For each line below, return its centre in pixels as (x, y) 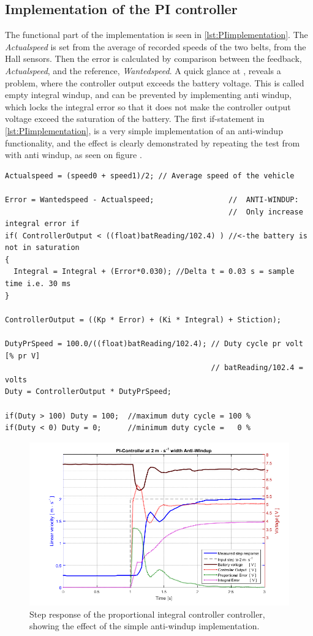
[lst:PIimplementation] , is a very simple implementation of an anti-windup (144, 130)
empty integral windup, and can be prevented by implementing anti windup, (148, 95)
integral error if (42, 224)
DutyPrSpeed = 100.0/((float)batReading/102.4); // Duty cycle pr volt (154, 344)
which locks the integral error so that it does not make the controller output (148, 106)
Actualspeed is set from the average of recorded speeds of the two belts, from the (156, 46)
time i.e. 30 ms (38, 284)
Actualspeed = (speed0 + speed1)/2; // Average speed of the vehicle (150, 176)
